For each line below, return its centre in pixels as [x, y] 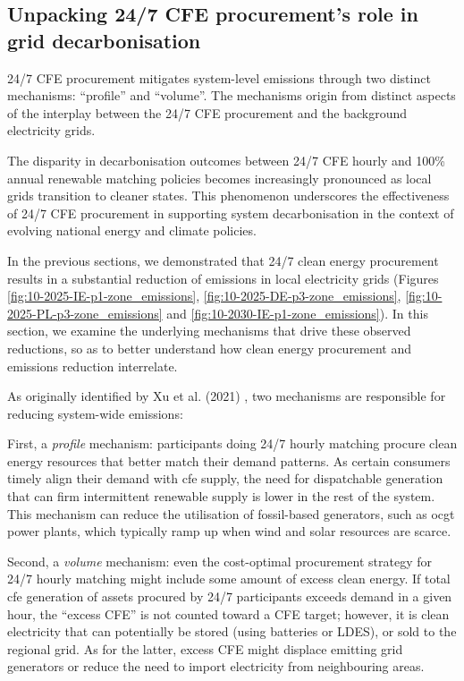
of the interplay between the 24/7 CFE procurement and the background [207, 112]
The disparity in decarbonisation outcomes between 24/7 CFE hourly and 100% [226, 160]
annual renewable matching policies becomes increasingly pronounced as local [219, 178]
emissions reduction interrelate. [93, 366]
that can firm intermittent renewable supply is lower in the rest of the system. [221, 496]
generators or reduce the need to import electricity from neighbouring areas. [216, 666]
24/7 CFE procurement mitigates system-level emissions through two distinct [219, 77]
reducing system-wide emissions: [95, 413]
